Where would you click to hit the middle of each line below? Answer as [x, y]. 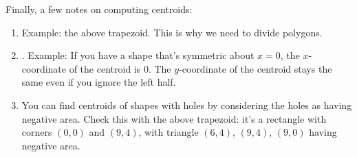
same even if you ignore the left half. [99, 82]
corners [37, 132]
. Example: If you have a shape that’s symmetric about [138, 55]
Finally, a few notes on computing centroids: [99, 9]
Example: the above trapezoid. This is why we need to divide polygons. [172, 32]
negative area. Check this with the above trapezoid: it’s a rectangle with [174, 118]
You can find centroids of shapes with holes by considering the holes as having [187, 105]
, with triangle [169, 132]
